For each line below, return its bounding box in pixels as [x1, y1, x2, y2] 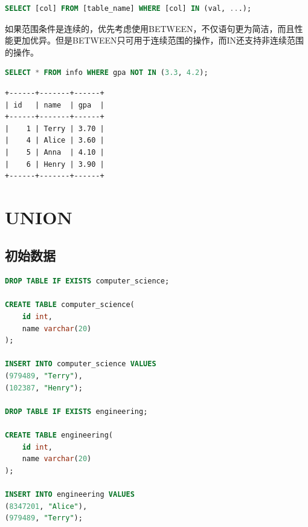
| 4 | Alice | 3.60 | [5, 136, 104, 145]
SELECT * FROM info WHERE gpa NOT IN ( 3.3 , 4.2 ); [5, 68, 208, 77]
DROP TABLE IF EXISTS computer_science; [5, 277, 170, 286]
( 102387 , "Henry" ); [5, 383, 83, 392]
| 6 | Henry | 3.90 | [5, 160, 104, 169]
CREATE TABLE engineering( [5, 431, 113, 440]
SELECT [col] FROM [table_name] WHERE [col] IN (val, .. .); [5, 4, 252, 13]
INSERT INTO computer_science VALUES [5, 360, 156, 369]
